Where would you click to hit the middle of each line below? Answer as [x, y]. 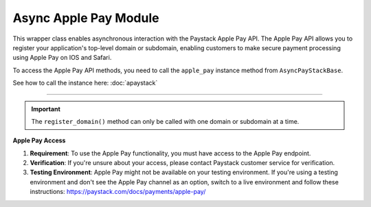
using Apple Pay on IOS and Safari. [62, 58]
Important [46, 109]
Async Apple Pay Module [86, 18]
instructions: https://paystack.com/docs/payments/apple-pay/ [118, 192]
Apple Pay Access [39, 140]
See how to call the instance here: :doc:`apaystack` [85, 83]
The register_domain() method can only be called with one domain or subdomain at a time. [165, 121]
